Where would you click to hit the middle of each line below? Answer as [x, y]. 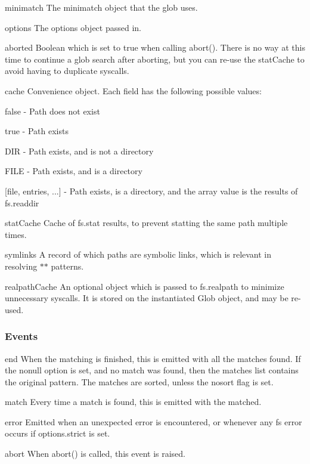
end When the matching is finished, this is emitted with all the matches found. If [153, 358]
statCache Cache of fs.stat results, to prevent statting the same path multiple [146, 223]
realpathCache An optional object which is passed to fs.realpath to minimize [145, 286]
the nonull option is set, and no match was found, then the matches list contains [152, 370]
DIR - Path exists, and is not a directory [79, 151]
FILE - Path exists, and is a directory [74, 171]
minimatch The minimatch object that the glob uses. [101, 7]
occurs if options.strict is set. [58, 433]
